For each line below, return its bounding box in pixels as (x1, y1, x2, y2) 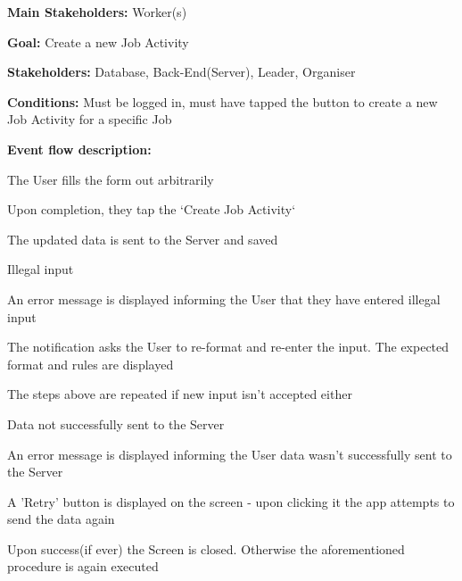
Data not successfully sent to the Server (7, 414, 225, 433)
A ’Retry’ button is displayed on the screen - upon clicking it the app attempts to (7, 492, 455, 510)
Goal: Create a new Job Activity (7, 32, 189, 51)
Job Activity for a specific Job (7, 110, 172, 129)
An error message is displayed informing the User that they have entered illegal (7, 289, 441, 308)
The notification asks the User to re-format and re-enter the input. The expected (7, 337, 450, 356)
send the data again (7, 510, 115, 528)
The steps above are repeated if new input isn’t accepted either (7, 385, 352, 403)
